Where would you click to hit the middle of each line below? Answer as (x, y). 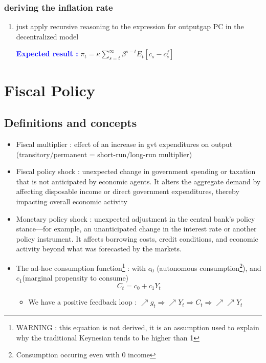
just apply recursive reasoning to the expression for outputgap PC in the (130, 26)
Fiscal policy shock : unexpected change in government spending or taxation (136, 171)
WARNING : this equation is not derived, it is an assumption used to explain (138, 327)
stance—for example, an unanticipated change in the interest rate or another (136, 229)
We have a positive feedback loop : (83, 302)
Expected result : (47, 54)
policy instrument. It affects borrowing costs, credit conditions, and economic (137, 238)
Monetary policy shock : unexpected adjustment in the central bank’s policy (136, 218)
